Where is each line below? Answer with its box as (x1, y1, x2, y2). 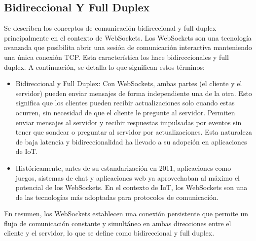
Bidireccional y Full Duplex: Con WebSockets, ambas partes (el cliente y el (15, 78, 242, 89)
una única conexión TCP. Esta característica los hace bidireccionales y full (4, 51, 229, 62)
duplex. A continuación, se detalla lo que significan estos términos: (4, 61, 205, 72)
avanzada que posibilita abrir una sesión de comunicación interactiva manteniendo (4, 42, 252, 52)
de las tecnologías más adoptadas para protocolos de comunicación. (15, 192, 219, 202)
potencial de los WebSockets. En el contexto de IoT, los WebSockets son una (15, 182, 248, 193)
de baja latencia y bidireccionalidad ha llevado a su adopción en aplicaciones (15, 136, 247, 146)
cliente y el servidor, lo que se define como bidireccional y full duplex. (4, 228, 215, 238)
